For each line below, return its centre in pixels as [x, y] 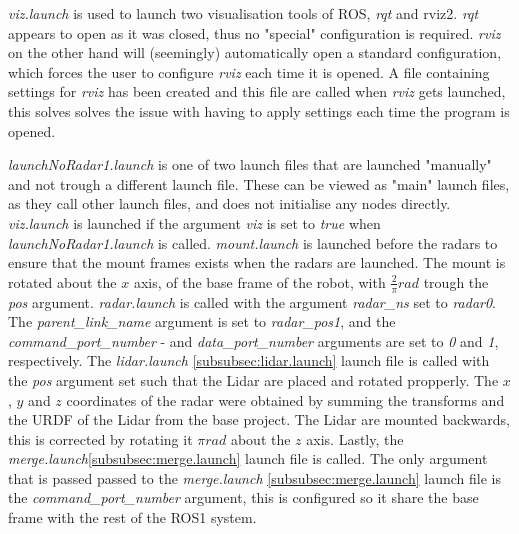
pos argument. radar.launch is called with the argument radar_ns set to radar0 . [252, 301]
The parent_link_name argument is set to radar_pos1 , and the [202, 321]
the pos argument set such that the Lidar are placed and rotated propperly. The [253, 379]
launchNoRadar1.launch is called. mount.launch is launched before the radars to [253, 242]
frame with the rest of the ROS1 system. [132, 517]
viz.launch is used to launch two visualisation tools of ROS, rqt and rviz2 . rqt [243, 13]
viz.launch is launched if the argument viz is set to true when [194, 222]
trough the [456, 281]
